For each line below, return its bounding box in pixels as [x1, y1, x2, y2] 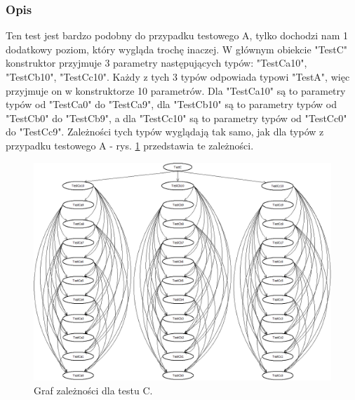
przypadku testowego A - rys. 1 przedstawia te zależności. [6, 138, 254, 152]
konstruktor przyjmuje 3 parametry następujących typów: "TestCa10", [6, 55, 307, 70]
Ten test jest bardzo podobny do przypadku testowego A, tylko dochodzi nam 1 [6, 28, 348, 43]
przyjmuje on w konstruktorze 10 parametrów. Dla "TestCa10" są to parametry [6, 83, 346, 98]
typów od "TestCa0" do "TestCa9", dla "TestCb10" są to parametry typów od [6, 97, 337, 112]
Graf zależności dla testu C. [34, 382, 153, 397]
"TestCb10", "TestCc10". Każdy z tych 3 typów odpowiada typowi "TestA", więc [6, 69, 350, 84]
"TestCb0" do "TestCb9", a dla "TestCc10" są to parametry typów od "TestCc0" [6, 110, 347, 125]
